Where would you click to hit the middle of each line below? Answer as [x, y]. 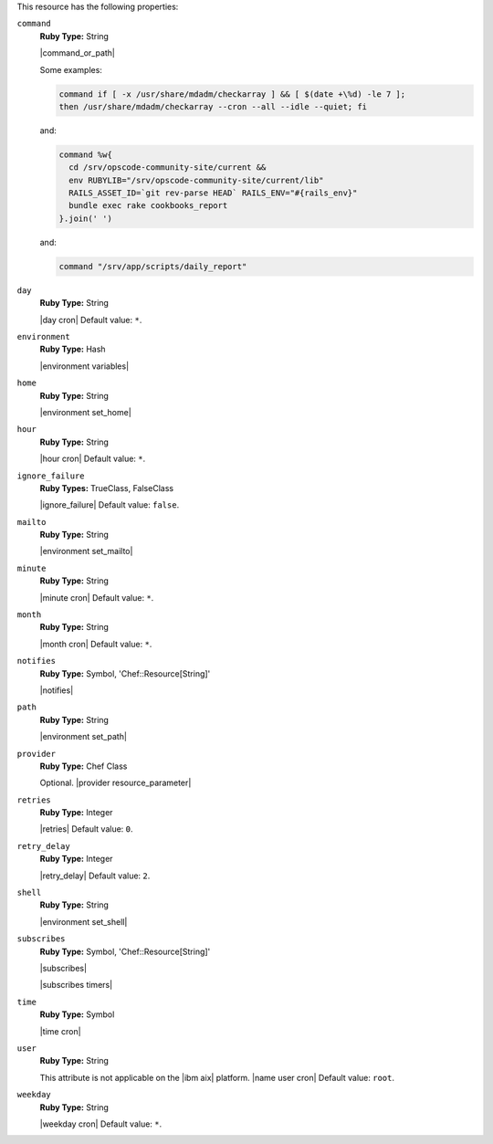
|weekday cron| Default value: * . [101, 1124]
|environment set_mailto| [86, 551]
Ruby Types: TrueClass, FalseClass [106, 488]
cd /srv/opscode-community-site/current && [168, 168]
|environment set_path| [84, 737]
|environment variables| [84, 366]
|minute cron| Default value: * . [97, 597]
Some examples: [71, 69]
